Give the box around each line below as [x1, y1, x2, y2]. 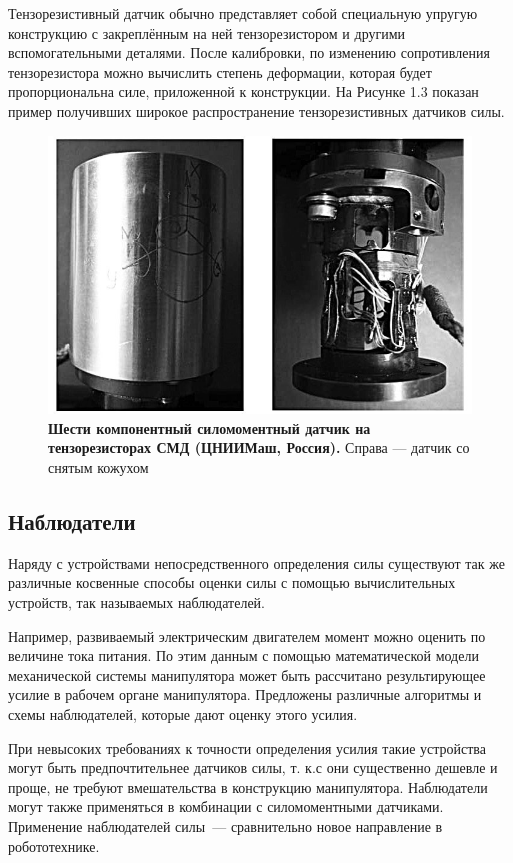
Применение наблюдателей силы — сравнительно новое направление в [8, 815, 443, 836]
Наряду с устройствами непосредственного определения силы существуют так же [8, 552, 505, 573]
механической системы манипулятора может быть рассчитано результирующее [8, 664, 486, 685]
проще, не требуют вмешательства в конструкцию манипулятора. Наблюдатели [8, 776, 488, 797]
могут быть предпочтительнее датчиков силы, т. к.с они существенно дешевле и [8, 757, 498, 778]
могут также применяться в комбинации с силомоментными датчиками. [8, 796, 444, 817]
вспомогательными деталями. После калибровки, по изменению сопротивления [8, 42, 490, 63]
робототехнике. [8, 835, 100, 856]
